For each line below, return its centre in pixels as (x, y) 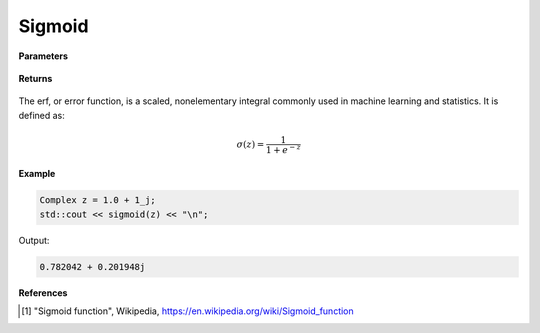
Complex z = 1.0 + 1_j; (98, 200)
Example (37, 174)
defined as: (41, 115)
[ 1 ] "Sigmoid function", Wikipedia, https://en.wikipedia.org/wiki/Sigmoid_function (187, 311)
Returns (35, 78)
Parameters (43, 56)
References (43, 292)
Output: (34, 240)
